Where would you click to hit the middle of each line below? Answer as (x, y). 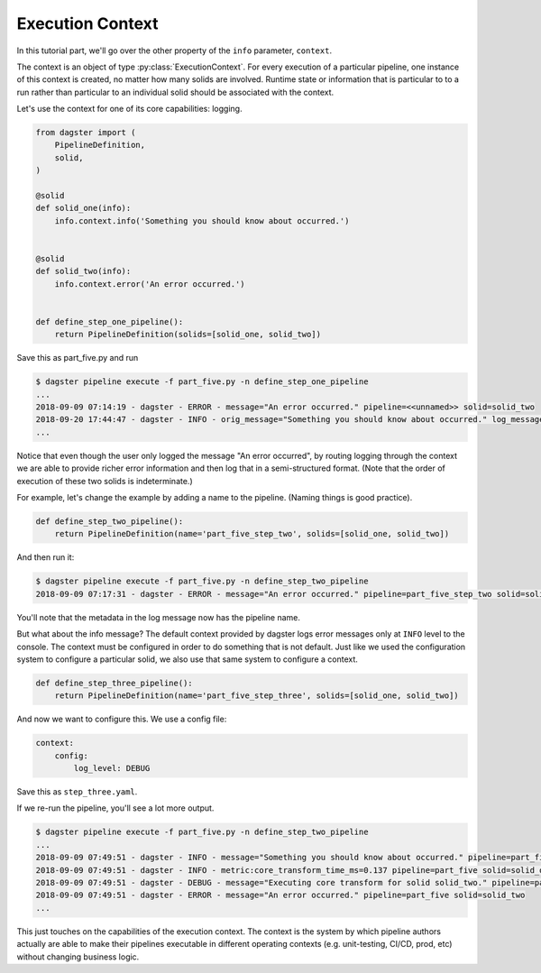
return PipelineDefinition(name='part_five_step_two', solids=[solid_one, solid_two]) (252, 534)
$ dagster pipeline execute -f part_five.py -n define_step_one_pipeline (202, 382)
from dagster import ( (86, 133)
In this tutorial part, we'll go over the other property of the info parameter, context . (174, 50)
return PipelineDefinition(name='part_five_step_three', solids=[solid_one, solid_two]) (257, 696)
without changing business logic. (78, 957)
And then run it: (46, 557)
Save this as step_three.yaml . (77, 792)
